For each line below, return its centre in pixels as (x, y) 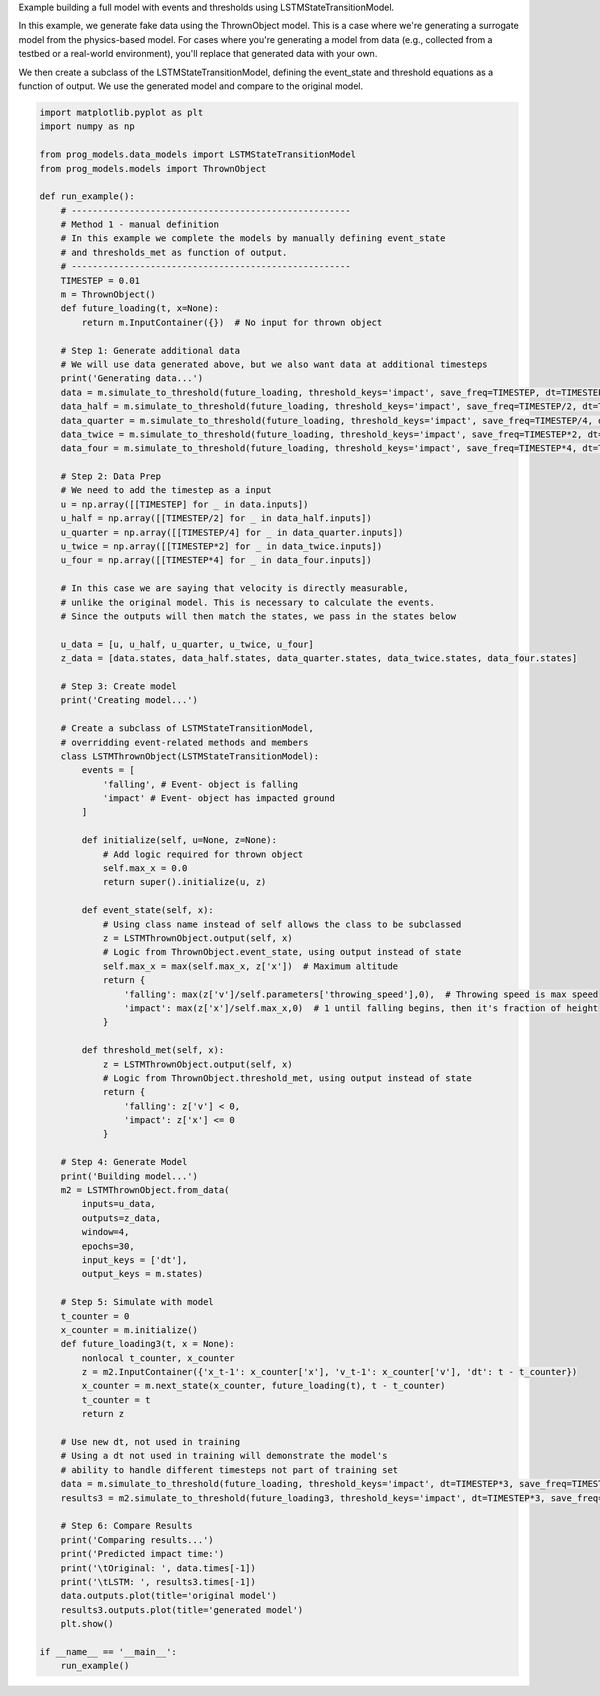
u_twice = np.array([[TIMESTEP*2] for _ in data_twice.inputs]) (221, 546)
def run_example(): (87, 196)
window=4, (105, 1232)
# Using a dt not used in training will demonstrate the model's (224, 1456)
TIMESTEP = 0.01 (100, 280)
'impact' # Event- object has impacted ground (218, 798)
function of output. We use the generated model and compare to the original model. (191, 86)
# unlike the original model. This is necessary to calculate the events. (247, 602)
